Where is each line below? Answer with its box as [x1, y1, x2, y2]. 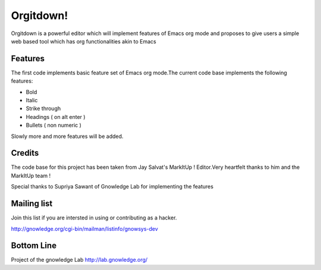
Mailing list [11, 199, 53, 209]
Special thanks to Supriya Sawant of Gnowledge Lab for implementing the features [11, 183, 214, 190]
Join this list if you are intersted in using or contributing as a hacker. [11, 214, 177, 221]
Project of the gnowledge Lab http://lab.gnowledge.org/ [11, 256, 148, 263]
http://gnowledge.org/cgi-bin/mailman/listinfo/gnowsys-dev [11, 225, 159, 232]
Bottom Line [11, 241, 56, 251]
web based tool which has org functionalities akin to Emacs [11, 37, 157, 45]
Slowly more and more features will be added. [11, 133, 124, 140]
